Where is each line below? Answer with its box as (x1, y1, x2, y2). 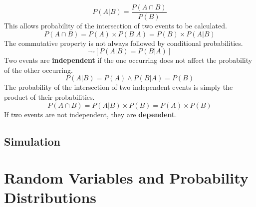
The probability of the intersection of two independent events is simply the (4, 82, 233, 92)
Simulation (4, 133, 61, 149)
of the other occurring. (4, 64, 73, 75)
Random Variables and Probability (4, 168, 249, 188)
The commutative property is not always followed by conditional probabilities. (4, 37, 243, 48)
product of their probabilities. (4, 92, 95, 102)
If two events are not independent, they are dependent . (4, 109, 177, 119)
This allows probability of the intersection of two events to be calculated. (4, 20, 227, 31)
